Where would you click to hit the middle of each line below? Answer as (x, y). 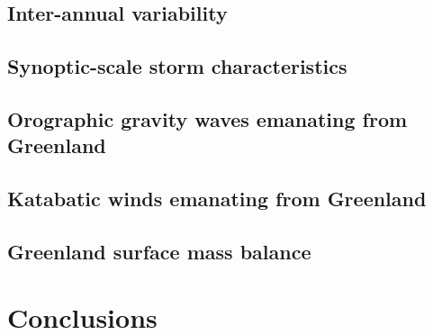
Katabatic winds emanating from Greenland (217, 199)
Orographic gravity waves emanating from (207, 118)
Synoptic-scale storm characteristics (177, 66)
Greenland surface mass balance (159, 251)
